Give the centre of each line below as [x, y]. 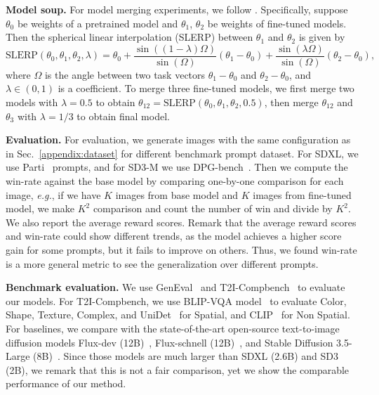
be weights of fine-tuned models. [277, 23]
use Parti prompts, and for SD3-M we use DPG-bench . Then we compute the [177, 167]
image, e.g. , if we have [53, 194]
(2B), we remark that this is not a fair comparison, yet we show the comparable [178, 369]
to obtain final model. [123, 116]
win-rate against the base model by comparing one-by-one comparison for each [175, 181]
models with [32, 102]
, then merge [291, 102]
